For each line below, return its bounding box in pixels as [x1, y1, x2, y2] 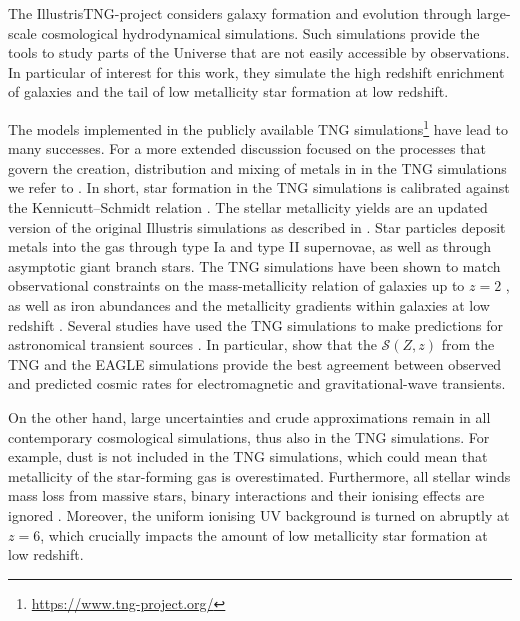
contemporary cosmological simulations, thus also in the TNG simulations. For [8, 426, 490, 447]
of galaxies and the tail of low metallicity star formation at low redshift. [8, 81, 449, 102]
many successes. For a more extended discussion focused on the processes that [8, 138, 486, 159]
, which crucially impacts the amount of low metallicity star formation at [40, 524, 488, 545]
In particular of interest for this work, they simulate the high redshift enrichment [8, 61, 505, 82]
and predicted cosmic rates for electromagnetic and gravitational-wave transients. [8, 373, 506, 394]
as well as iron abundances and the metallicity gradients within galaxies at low [8, 294, 490, 315]
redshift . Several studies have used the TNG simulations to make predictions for [8, 314, 504, 335]
